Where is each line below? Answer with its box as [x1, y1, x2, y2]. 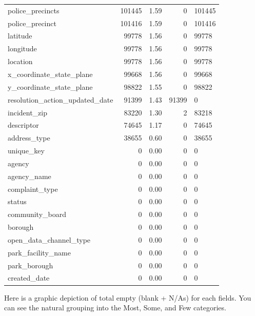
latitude [8, 30, 32, 41]
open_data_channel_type [8, 234, 91, 245]
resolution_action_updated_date [8, 94, 113, 105]
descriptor [8, 120, 39, 130]
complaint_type [8, 183, 58, 194]
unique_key [8, 145, 45, 156]
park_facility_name [8, 247, 71, 258]
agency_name [8, 170, 51, 181]
